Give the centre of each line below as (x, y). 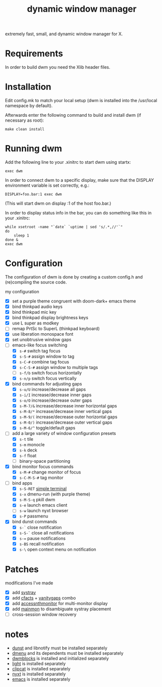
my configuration (22, 291)
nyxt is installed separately (39, 674)
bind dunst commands (35, 522)
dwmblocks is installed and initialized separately (60, 658)
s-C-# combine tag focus (44, 362)
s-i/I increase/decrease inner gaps (55, 395)
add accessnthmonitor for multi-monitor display (60, 603)
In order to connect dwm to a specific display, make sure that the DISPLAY (80, 180)
